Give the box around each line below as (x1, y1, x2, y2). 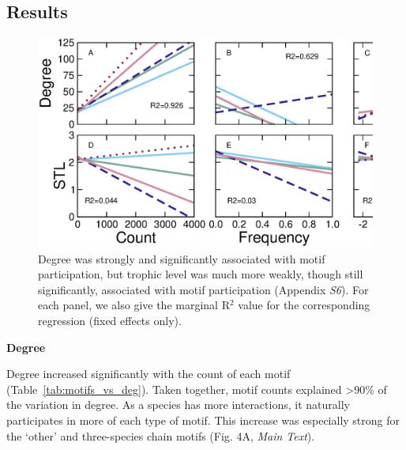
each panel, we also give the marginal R (38, 297, 230, 313)
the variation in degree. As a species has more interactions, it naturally (6, 396, 350, 413)
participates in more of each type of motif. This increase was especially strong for (6, 411, 400, 428)
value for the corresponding (238, 297, 370, 313)
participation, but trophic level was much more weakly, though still (38, 266, 363, 282)
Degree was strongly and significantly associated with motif (38, 250, 325, 267)
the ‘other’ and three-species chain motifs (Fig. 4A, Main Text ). (6, 427, 315, 444)
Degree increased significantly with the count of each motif (6, 365, 291, 382)
